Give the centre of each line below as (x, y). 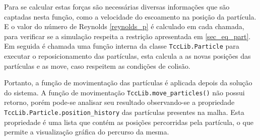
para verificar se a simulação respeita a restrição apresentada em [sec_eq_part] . (127, 36)
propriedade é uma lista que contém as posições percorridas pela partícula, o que (129, 122)
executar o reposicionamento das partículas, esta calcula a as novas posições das (127, 56)
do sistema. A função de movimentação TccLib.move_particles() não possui (124, 92)
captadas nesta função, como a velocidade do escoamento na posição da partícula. (130, 16)
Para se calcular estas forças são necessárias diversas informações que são (117, 7)
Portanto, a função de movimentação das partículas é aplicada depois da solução (128, 83)
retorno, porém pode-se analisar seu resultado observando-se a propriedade (119, 102)
